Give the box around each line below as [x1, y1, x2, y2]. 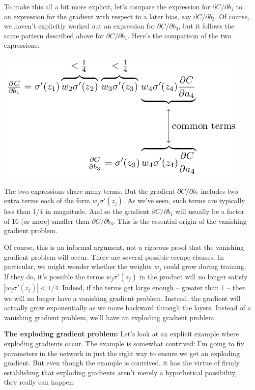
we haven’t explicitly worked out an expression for [4, 21, 155, 31]
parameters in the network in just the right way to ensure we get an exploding [4, 348, 240, 358]
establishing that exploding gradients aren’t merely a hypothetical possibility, [4, 367, 237, 377]
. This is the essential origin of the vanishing [113, 215, 247, 226]
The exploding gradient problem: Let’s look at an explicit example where [4, 329, 239, 339]
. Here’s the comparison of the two [127, 30, 231, 40]
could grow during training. [164, 261, 246, 271]
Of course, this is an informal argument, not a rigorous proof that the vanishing [4, 241, 244, 252]
